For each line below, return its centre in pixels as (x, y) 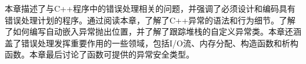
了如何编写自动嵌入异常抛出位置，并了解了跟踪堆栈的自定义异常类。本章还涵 (153, 31)
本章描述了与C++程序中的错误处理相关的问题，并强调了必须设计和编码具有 (150, 8)
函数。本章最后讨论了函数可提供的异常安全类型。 (99, 54)
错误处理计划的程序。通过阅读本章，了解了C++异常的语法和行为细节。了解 (150, 20)
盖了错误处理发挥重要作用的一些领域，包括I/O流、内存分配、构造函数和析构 (152, 43)
